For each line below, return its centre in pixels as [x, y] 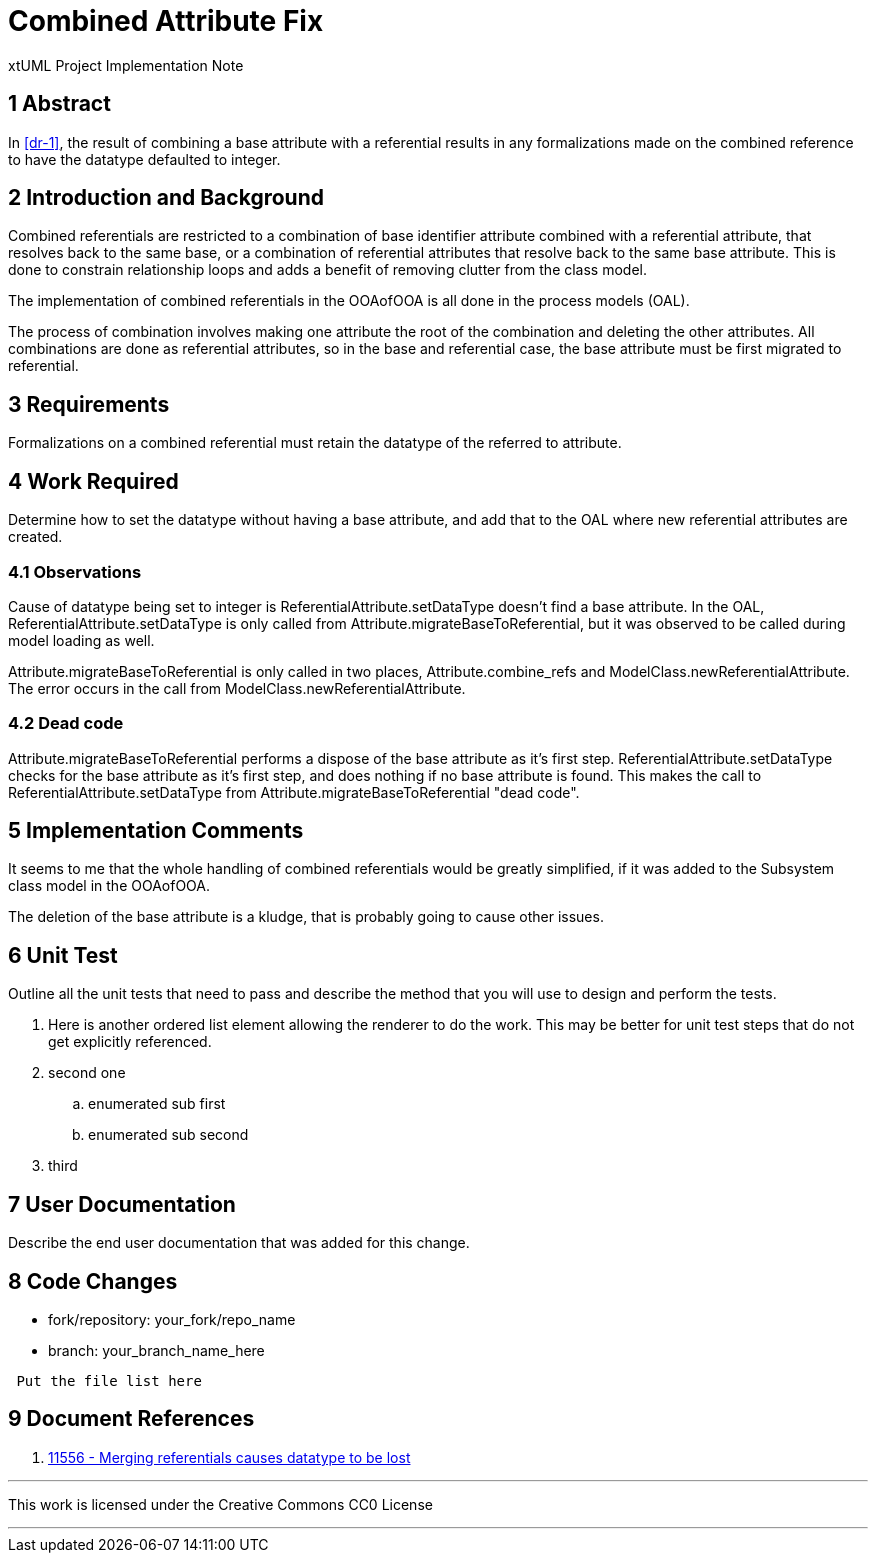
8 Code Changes [93, 1281]
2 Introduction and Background [166, 198]
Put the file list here [109, 1381]
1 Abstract [59, 104]
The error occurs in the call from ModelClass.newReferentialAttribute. [237, 688]
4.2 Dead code [66, 723]
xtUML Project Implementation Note [126, 65]
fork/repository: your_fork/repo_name [172, 1319]
